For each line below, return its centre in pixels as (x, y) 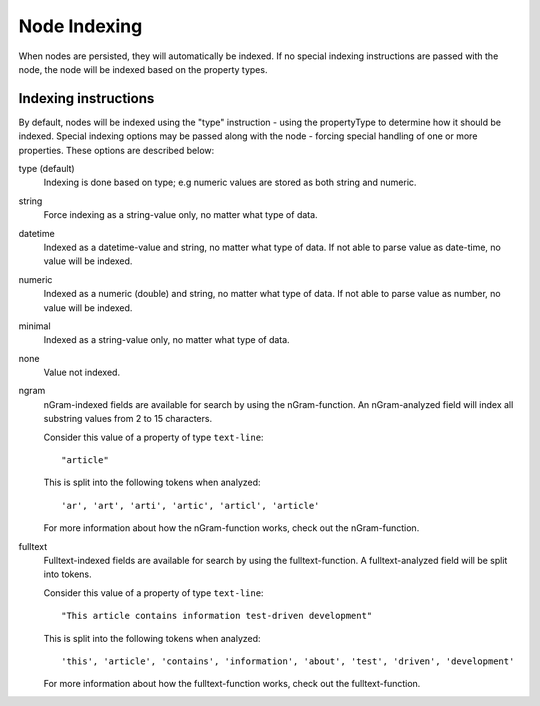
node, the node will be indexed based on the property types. (143, 69)
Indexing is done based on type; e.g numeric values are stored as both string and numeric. (230, 182)
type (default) (46, 169)
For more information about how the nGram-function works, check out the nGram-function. (231, 528)
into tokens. (67, 574)
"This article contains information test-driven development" (217, 616)
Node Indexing (80, 26)
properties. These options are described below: (116, 150)
